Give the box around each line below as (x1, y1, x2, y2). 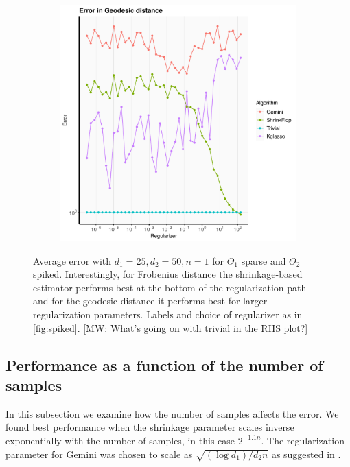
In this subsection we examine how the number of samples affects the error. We (5, 406, 339, 420)
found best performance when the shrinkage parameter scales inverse (5, 420, 294, 434)
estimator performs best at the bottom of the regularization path (33, 280, 307, 294)
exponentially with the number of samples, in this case (5, 433, 235, 447)
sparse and (241, 253, 286, 267)
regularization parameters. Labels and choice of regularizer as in (33, 307, 303, 321)
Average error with (33, 253, 112, 267)
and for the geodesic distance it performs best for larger (33, 294, 268, 308)
